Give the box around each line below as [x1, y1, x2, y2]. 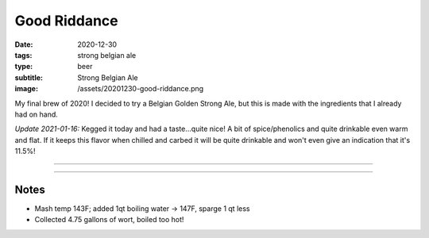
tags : [14, 50, 33, 59]
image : [14, 84, 39, 94]
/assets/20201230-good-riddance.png [77, 84, 204, 94]
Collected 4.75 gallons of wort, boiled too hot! [34, 215, 184, 225]
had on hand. [14, 109, 59, 119]
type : [14, 62, 33, 71]
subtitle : [14, 72, 44, 83]
